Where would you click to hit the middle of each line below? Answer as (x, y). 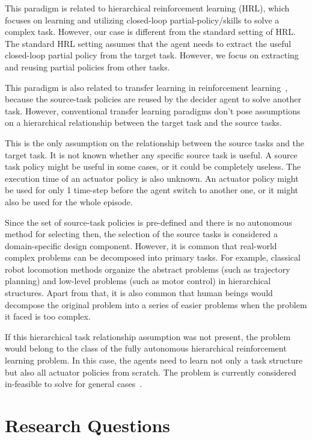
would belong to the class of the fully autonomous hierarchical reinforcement (146, 348)
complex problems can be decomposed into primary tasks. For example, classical (153, 257)
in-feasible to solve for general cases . (74, 384)
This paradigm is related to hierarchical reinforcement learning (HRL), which (147, 8)
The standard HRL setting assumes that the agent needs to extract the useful (148, 43)
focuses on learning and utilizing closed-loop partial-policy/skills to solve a (142, 20)
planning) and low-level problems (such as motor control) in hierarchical (138, 281)
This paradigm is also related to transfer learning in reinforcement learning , (146, 87)
